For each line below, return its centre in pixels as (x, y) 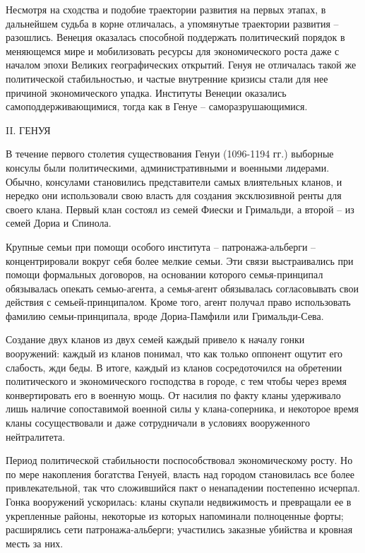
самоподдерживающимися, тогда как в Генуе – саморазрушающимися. (157, 106)
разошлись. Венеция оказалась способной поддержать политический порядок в (175, 37)
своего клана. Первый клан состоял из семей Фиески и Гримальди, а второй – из (180, 209)
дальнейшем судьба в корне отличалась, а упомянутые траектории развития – (172, 23)
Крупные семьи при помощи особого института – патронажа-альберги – (161, 246)
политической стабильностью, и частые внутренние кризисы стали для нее (167, 78)
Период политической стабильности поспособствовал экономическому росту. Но (179, 460)
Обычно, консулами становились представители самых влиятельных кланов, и (174, 181)
